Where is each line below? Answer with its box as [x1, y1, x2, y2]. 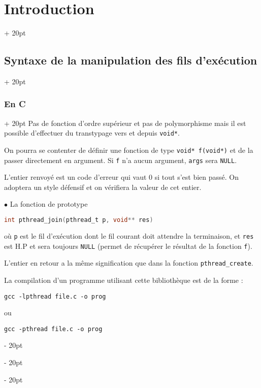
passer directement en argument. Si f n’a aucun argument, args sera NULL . [4, 154, 237, 165]
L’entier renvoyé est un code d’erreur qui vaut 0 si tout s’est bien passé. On [4, 172, 239, 182]
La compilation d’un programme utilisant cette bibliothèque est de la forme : [4, 274, 243, 285]
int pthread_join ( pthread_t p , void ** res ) [4, 216, 153, 224]
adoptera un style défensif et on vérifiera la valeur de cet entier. [4, 181, 202, 192]
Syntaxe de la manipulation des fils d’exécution [4, 52, 257, 68]
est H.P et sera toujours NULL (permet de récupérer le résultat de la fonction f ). [4, 240, 252, 251]
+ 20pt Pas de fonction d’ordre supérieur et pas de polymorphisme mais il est [4, 117, 246, 128]
